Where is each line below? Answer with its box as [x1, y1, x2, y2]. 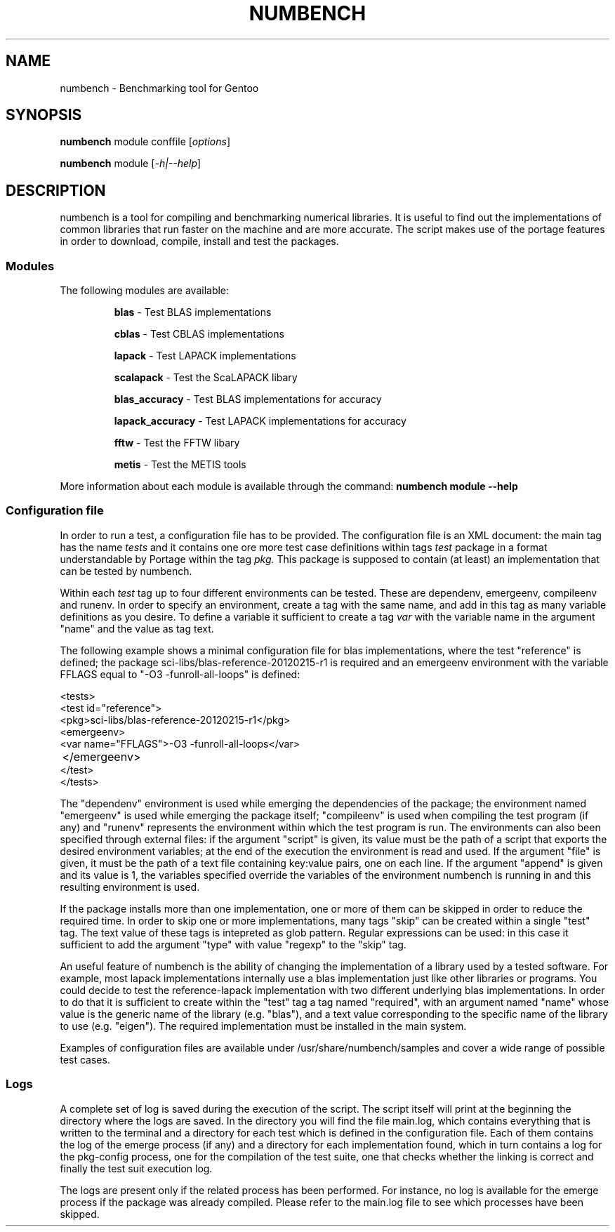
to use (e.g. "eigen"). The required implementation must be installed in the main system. [60, 1019, 467, 1032]
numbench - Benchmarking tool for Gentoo [60, 81, 259, 94]
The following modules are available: [60, 284, 230, 297]
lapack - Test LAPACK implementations [114, 350, 296, 362]
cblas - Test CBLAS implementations [114, 328, 284, 340]
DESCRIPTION [6, 181, 106, 199]
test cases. [60, 1053, 110, 1066]
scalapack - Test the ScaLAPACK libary [114, 371, 298, 384]
